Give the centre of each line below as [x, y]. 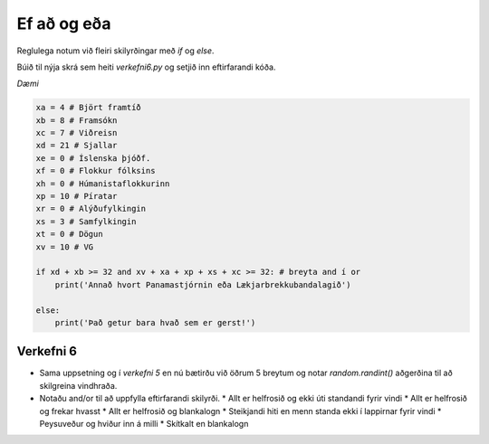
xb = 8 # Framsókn [77, 120]
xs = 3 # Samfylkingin [86, 221]
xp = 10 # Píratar [77, 196]
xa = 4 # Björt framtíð [89, 108]
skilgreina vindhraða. [78, 385]
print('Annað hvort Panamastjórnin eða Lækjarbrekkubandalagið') [203, 284]
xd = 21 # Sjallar [77, 146]
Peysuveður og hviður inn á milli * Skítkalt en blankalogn [144, 424]
